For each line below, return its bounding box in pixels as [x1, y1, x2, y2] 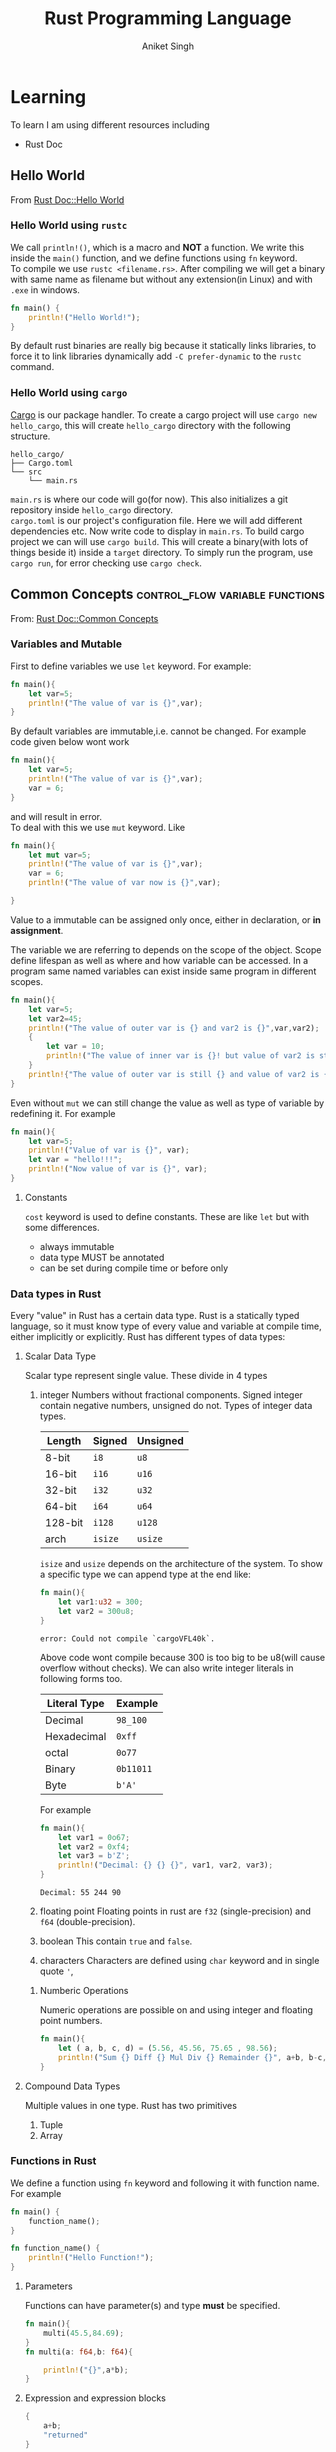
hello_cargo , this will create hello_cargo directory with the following [10, 419, 291, 431]
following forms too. [39, 1672, 123, 1684]
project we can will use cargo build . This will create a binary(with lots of [10, 535, 309, 547]
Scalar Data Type [24, 1350, 97, 1362]
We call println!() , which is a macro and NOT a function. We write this [10, 241, 305, 253]
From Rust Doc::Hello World [10, 193, 125, 206]
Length [46, 1434, 82, 1448]
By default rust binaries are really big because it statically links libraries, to [10, 340, 317, 352]
